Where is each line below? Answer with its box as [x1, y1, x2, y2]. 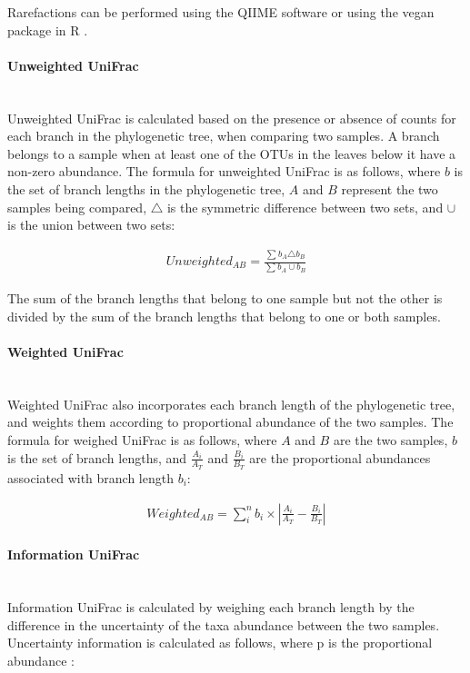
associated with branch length [7, 468, 174, 487]
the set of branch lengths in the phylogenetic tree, [7, 179, 285, 198]
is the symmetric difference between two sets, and [166, 197, 444, 216]
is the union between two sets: [7, 215, 175, 234]
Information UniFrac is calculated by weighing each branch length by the [7, 597, 415, 616]
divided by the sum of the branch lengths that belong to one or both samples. [7, 306, 441, 325]
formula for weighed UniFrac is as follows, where [7, 431, 277, 450]
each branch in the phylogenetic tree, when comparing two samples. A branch [7, 126, 440, 145]
